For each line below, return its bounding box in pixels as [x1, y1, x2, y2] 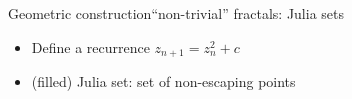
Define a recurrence [31, 36, 150, 57]
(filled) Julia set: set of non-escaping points [31, 71, 296, 92]
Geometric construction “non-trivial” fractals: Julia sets [8, 3, 345, 23]
